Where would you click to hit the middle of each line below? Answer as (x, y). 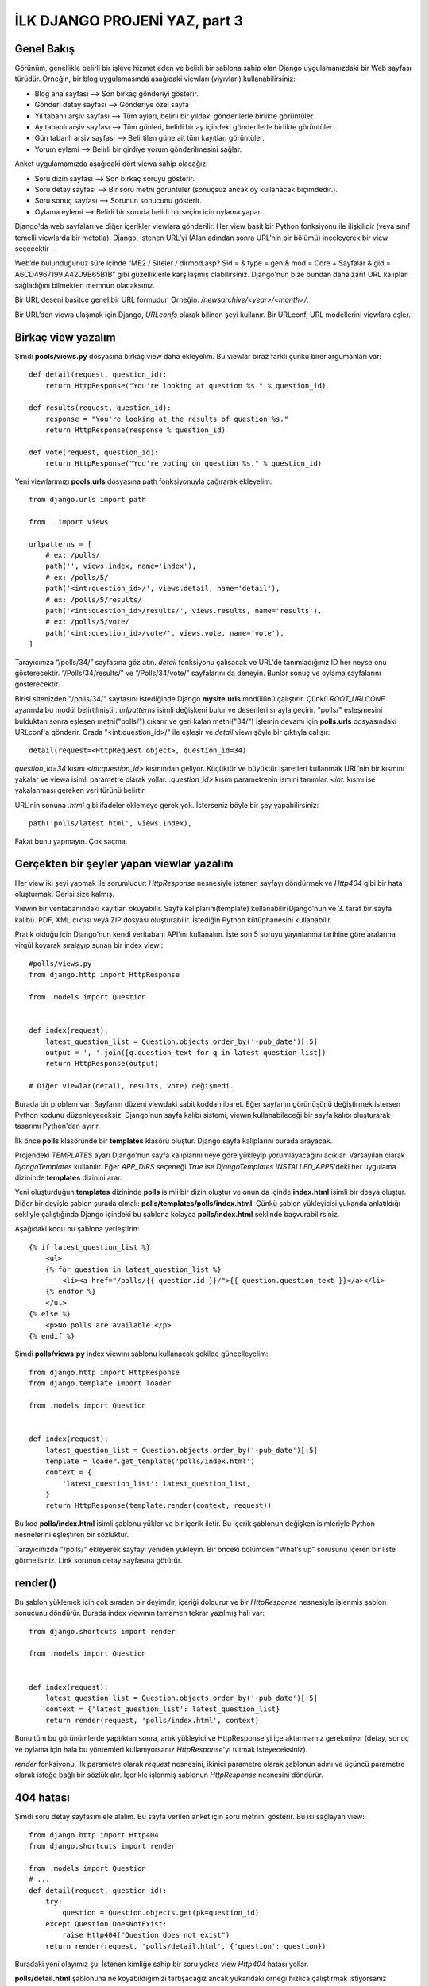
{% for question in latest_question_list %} (133, 1269)
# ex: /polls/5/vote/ (87, 622)
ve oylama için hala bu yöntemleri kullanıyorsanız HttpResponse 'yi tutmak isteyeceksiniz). (161, 1749)
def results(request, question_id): (100, 408)
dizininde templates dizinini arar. (68, 1177)
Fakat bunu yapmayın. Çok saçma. (71, 841)
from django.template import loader (100, 1383)
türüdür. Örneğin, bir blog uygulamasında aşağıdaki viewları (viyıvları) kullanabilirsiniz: (155, 79)
